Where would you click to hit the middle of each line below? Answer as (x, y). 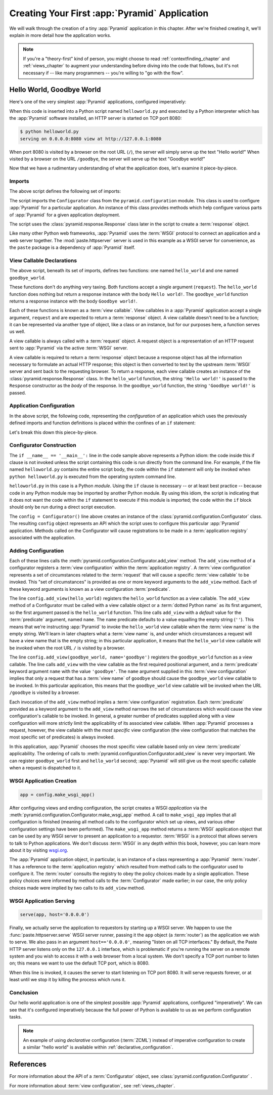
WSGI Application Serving (42, 901)
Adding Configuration (37, 550)
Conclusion (24, 992)
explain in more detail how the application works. (60, 35)
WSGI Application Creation (43, 780)
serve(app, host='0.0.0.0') (55, 915)
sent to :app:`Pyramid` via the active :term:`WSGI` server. (69, 348)
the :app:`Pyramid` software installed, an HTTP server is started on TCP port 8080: (96, 118)
